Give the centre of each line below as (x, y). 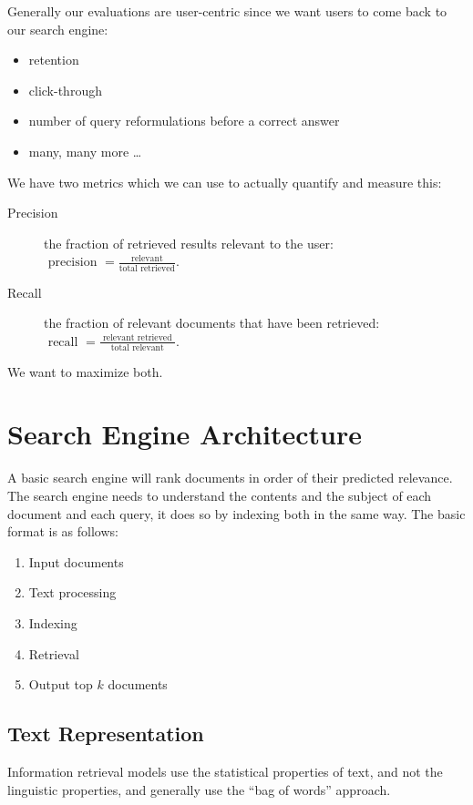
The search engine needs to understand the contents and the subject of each (220, 495)
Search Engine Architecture (185, 434)
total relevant (137, 347)
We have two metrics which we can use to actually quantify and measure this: (225, 182)
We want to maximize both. (85, 371)
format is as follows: (63, 531)
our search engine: (58, 29)
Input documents (76, 561)
